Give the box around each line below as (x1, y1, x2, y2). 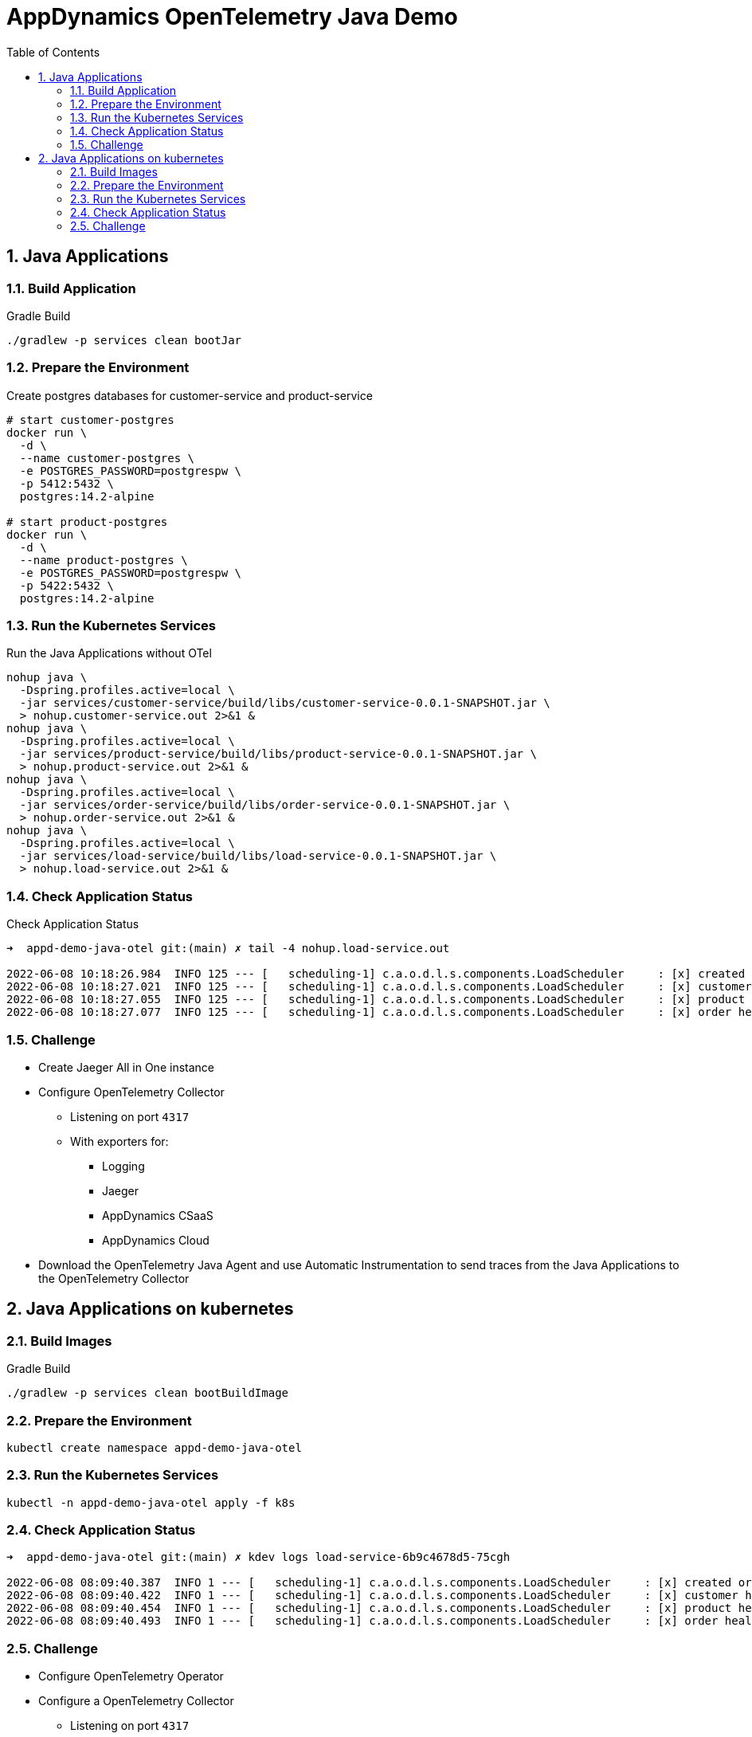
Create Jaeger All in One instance (38, 1060, 214, 1074)
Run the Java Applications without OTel (6, 646, 212, 661)
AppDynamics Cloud (102, 1233, 210, 1247)
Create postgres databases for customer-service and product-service (6, 388, 373, 402)
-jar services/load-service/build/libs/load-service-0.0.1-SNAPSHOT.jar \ (19, 849, 497, 863)
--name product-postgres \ (19, 553, 188, 567)
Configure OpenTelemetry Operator (38, 1669, 224, 1684)
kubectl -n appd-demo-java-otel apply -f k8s (6, 1496, 296, 1509)
